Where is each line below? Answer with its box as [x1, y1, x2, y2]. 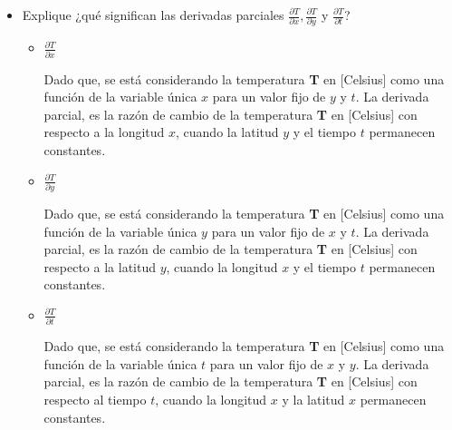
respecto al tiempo [43, 389, 147, 408]
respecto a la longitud [43, 122, 165, 142]
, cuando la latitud [176, 122, 279, 142]
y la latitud [282, 389, 345, 408]
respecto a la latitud [43, 257, 156, 276]
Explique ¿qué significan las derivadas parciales [22, 5, 284, 24]
